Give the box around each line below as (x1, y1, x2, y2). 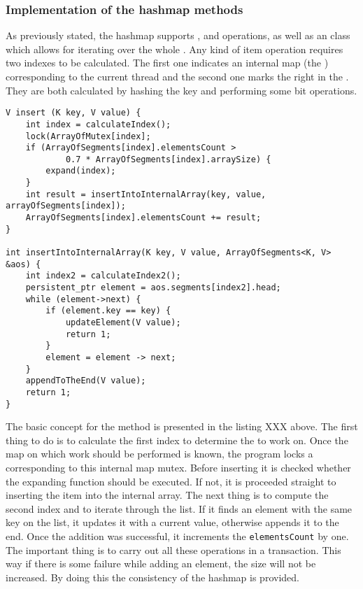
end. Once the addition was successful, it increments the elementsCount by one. (6, 529, 349, 543)
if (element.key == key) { (45, 306, 171, 316)
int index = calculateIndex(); (25, 119, 171, 129)
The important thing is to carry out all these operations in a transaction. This (6, 542, 341, 557)
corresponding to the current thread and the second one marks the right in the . (6, 69, 349, 83)
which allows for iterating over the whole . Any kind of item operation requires (6, 41, 343, 56)
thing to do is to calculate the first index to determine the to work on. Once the (6, 432, 348, 447)
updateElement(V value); (65, 318, 181, 327)
